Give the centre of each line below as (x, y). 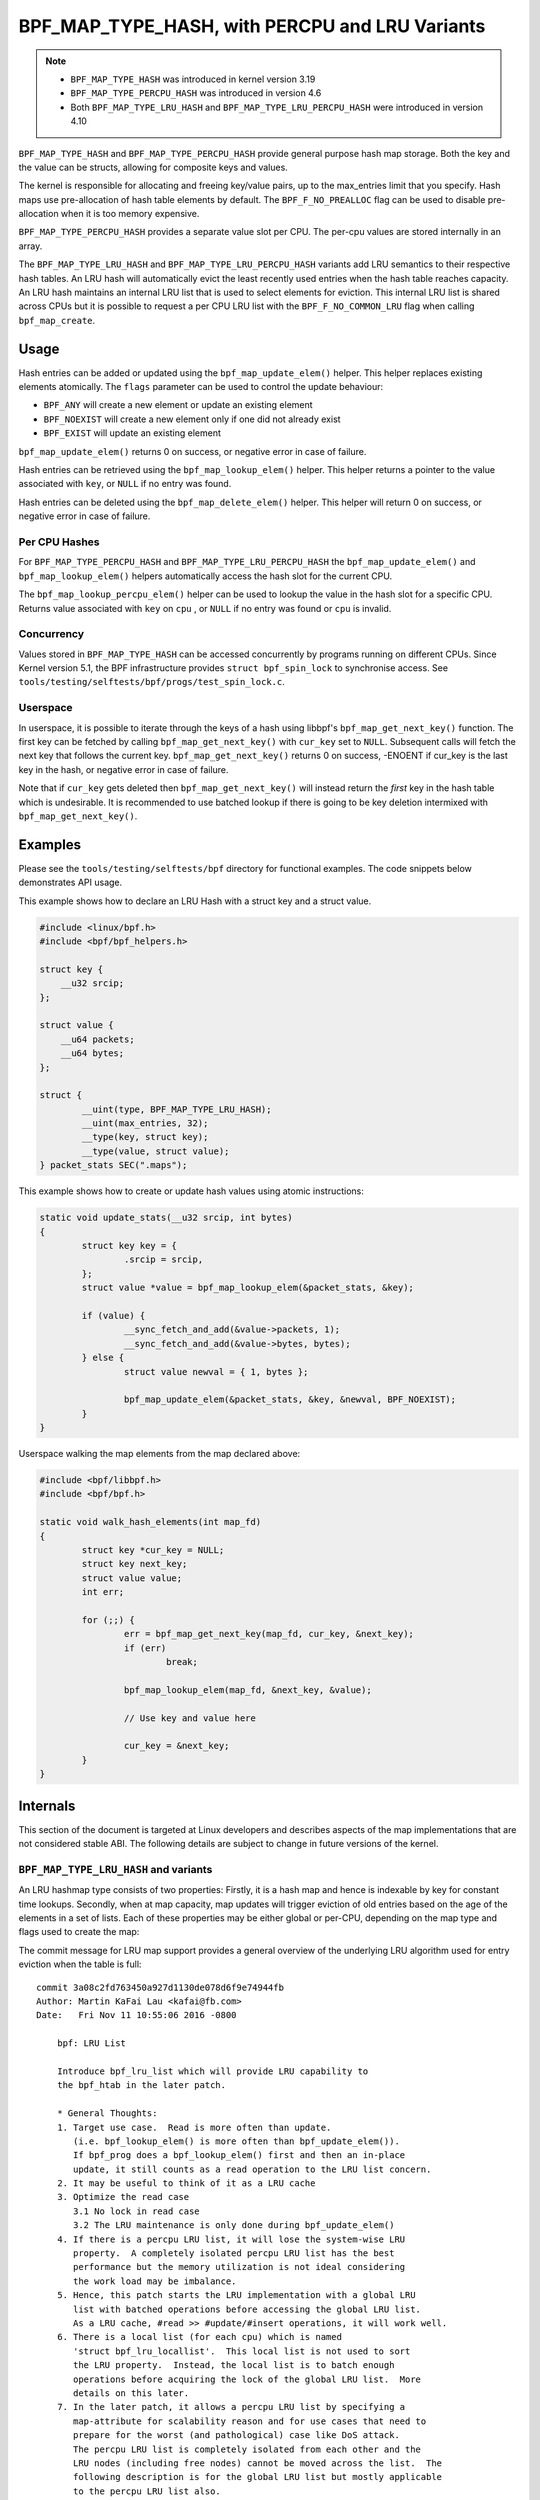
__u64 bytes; (92, 1053)
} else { (103, 1358)
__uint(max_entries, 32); (145, 1123)
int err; (103, 1592)
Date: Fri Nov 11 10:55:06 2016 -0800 (136, 2015)
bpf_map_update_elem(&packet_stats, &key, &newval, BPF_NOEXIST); (290, 1399)
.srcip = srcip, (163, 1259)
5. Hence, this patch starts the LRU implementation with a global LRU (236, 2295)
